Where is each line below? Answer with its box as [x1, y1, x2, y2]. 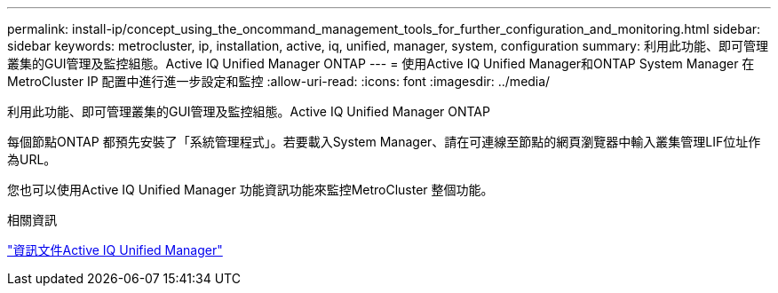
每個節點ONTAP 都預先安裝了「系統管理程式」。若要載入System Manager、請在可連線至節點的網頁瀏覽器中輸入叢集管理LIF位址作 [7, 134, 761, 149]
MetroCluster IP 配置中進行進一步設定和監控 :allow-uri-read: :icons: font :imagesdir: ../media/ [7, 74, 551, 89]
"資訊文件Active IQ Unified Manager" [7, 242, 223, 257]
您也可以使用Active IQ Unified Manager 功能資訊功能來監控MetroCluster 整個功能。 [7, 182, 494, 197]
